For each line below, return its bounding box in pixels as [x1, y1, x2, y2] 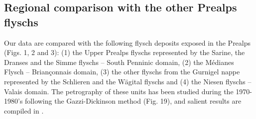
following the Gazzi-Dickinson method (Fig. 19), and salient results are [25, 96, 242, 106]
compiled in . [4, 105, 44, 116]
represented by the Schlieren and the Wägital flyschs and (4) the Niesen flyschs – [4, 76, 252, 86]
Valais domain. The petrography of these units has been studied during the [4, 86, 234, 96]
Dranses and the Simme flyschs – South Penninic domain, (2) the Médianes [4, 57, 234, 67]
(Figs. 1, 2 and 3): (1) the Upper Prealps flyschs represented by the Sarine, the [4, 47, 245, 58]
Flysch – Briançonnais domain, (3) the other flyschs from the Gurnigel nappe [4, 66, 240, 77]
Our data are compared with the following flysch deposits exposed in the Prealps [4, 37, 251, 48]
